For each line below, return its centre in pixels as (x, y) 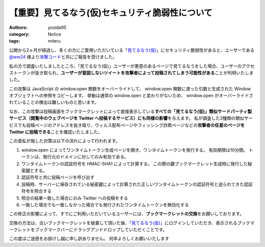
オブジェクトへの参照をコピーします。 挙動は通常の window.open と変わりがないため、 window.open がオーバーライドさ (131, 96)
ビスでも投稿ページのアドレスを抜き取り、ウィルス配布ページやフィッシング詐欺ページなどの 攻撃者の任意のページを (127, 125)
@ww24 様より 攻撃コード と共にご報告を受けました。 (63, 57)
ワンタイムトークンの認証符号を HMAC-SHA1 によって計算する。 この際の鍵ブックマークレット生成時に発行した (134, 164)
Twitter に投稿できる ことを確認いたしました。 (56, 132)
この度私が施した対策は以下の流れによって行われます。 (65, 141)
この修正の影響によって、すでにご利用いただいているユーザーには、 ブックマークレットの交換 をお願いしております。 (127, 214)
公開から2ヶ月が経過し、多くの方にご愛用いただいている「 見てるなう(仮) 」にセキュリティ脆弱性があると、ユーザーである (132, 50)
